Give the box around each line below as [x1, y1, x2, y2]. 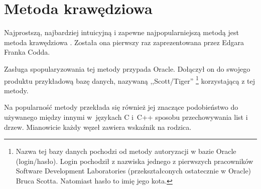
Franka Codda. [4, 47, 50, 57]
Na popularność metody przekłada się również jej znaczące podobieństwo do [4, 102, 238, 112]
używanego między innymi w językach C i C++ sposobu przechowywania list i [4, 111, 248, 122]
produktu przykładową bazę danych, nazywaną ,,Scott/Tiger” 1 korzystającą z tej [4, 74, 255, 86]
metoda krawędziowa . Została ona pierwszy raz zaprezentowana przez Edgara [4, 37, 244, 47]
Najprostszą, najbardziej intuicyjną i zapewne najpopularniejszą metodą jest [4, 27, 239, 38]
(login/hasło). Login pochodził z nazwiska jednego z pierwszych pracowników [16, 155, 253, 166]
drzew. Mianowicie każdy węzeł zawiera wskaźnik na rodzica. [4, 121, 192, 132]
